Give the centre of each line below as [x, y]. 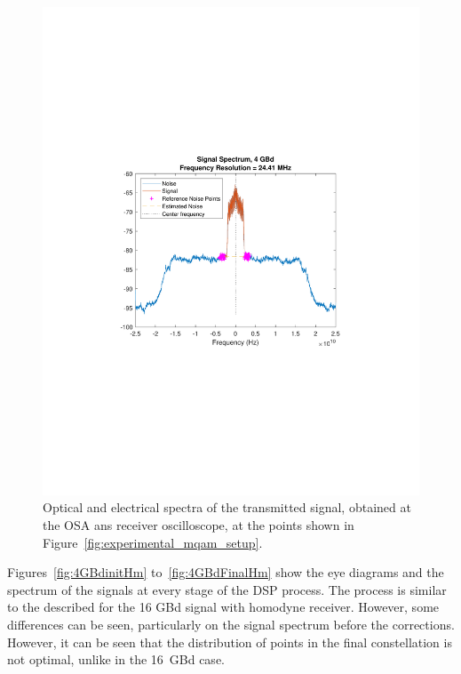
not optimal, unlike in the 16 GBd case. [116, 659]
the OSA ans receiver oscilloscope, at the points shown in [199, 525]
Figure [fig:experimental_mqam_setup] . [153, 542]
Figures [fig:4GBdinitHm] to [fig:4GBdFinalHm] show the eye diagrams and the [226, 572]
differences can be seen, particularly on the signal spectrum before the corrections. [231, 625]
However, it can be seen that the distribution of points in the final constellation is [230, 642]
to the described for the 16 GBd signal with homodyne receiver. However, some [223, 607]
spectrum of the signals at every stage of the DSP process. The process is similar [227, 589]
